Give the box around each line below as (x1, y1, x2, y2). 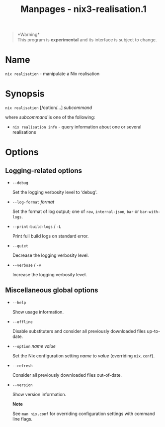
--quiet (12, 244, 28, 249)
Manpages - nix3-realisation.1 (20, 3, 147, 15)
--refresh (12, 363, 33, 368)
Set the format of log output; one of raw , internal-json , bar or (12, 209, 139, 214)
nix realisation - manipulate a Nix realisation (5, 71, 100, 77)
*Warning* (17, 31, 40, 38)
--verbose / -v (12, 262, 41, 268)
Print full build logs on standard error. (12, 233, 89, 239)
